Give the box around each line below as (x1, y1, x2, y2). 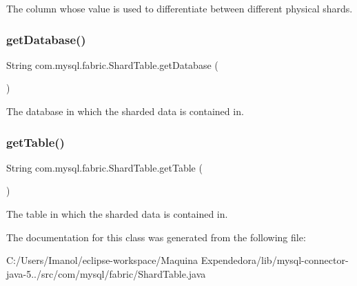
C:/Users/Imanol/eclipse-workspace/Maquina (6, 253, 198, 267)
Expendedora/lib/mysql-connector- (201, 253, 349, 267)
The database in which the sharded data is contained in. (6, 104, 244, 118)
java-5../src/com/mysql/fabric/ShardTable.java (6, 266, 206, 280)
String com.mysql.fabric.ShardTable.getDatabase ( (6, 57, 218, 72)
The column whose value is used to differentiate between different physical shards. (6, 1, 353, 15)
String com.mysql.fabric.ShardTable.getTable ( (6, 160, 203, 174)
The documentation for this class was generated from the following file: (6, 229, 306, 244)
